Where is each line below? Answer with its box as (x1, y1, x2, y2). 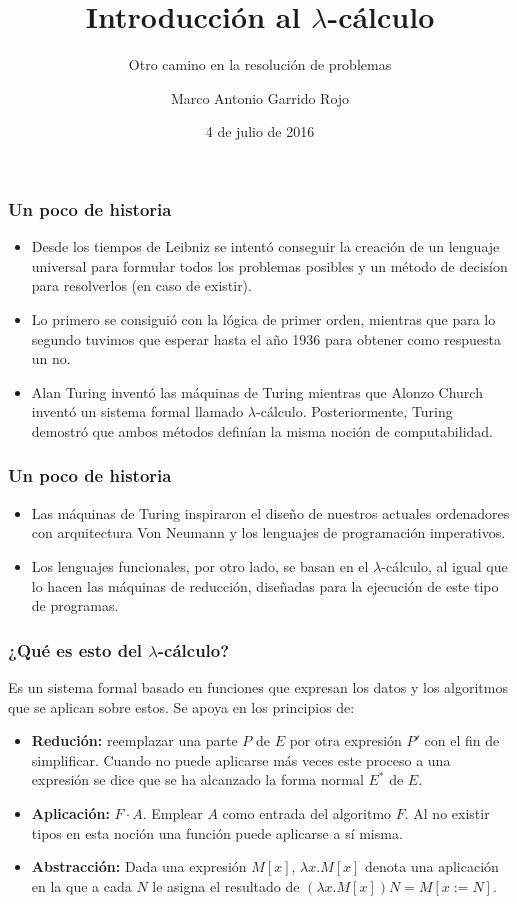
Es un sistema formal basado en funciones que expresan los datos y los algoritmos (8, 676, 508, 697)
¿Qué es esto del (8, 637, 142, 662)
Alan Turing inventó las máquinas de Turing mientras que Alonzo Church (31, 381, 483, 402)
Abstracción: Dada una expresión (31, 856, 247, 877)
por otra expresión (289, 730, 402, 751)
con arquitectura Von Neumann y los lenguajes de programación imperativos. (31, 522, 506, 543)
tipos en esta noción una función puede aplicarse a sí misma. (31, 822, 403, 843)
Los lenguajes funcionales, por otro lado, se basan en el (31, 555, 369, 576)
